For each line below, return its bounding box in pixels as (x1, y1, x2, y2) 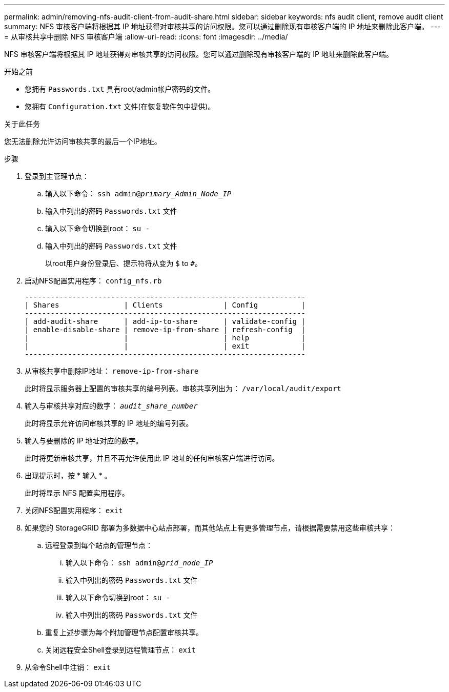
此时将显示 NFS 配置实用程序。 (25, 489, 129, 497)
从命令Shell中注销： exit (25, 663, 111, 671)
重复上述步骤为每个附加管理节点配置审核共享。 (45, 628, 203, 637)
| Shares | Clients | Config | (25, 301, 305, 309)
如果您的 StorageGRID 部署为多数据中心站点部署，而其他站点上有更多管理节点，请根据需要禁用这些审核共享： (25, 523, 395, 532)
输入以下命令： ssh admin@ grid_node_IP (66, 558, 213, 567)
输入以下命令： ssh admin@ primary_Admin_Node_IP (45, 189, 232, 198)
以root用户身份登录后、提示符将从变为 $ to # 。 (45, 259, 202, 268)
